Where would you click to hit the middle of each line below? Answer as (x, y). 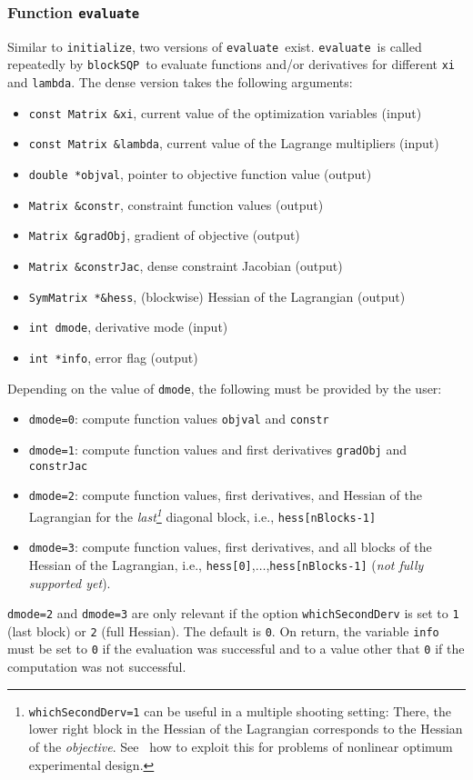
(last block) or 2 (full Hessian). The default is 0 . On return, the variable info (223, 630)
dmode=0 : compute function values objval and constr (179, 419)
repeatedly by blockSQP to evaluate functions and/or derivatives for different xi (231, 64)
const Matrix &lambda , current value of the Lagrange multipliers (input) (234, 143)
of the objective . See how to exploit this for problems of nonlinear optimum (241, 746)
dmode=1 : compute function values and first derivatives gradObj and (217, 449)
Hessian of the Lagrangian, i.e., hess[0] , (142, 564)
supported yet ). (70, 582)
